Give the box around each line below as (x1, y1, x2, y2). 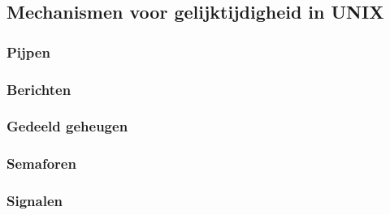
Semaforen (6, 153, 76, 174)
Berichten (6, 79, 71, 99)
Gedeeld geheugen (6, 116, 128, 136)
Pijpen (6, 41, 50, 62)
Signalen (6, 191, 63, 211)
